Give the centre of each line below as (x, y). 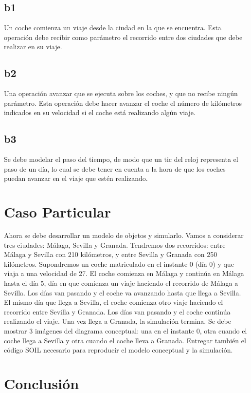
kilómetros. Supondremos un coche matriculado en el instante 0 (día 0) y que (119, 264)
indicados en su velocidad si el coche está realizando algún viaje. (100, 112)
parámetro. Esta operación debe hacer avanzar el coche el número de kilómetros (123, 103)
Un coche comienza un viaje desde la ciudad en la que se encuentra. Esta (113, 28)
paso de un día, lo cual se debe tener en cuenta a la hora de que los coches (115, 168)
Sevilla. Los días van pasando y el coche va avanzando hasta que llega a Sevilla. (123, 292)
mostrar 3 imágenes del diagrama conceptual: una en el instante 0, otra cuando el (125, 331)
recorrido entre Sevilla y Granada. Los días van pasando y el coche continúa (117, 311)
